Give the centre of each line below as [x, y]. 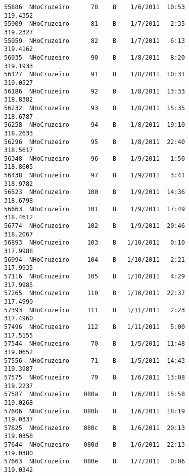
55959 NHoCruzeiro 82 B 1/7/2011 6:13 [94, 41]
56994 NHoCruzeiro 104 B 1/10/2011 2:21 [94, 259]
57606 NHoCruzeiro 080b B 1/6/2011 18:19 [94, 411]
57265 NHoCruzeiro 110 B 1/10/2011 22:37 [94, 293]
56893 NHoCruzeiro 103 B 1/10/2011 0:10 [94, 243]
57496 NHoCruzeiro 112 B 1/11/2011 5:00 [94, 327]
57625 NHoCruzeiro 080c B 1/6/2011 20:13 [94, 428]
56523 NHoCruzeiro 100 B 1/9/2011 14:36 [94, 192]
